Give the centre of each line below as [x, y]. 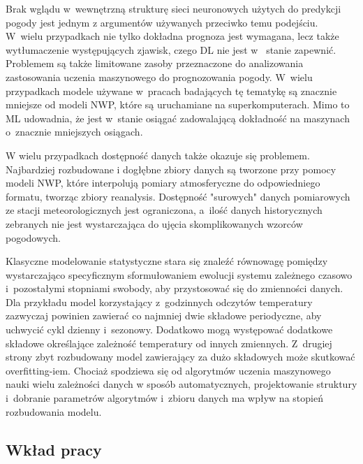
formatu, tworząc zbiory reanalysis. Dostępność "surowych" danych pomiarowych [178, 196]
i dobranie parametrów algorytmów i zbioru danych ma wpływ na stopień [164, 398]
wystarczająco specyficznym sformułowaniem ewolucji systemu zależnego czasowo [179, 274]
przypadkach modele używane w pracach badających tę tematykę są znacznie [171, 90]
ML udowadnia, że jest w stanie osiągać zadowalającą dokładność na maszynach [178, 118]
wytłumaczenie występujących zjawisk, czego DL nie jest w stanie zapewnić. [171, 49]
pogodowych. [33, 237]
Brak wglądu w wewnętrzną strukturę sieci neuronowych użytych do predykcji [173, 8]
